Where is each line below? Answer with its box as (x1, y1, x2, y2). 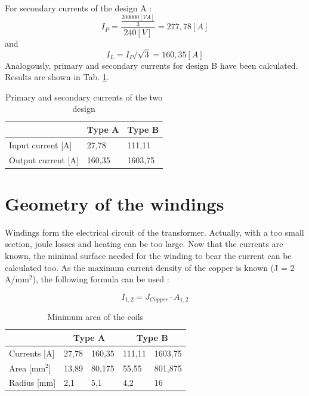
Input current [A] (9, 138, 72, 151)
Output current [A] (9, 153, 79, 166)
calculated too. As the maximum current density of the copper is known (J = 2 (5, 261, 295, 273)
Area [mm (9, 361, 46, 374)
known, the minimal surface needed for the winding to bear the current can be (5, 249, 292, 261)
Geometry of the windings (5, 191, 224, 215)
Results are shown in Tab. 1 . (5, 71, 109, 83)
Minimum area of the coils (47, 310, 144, 323)
